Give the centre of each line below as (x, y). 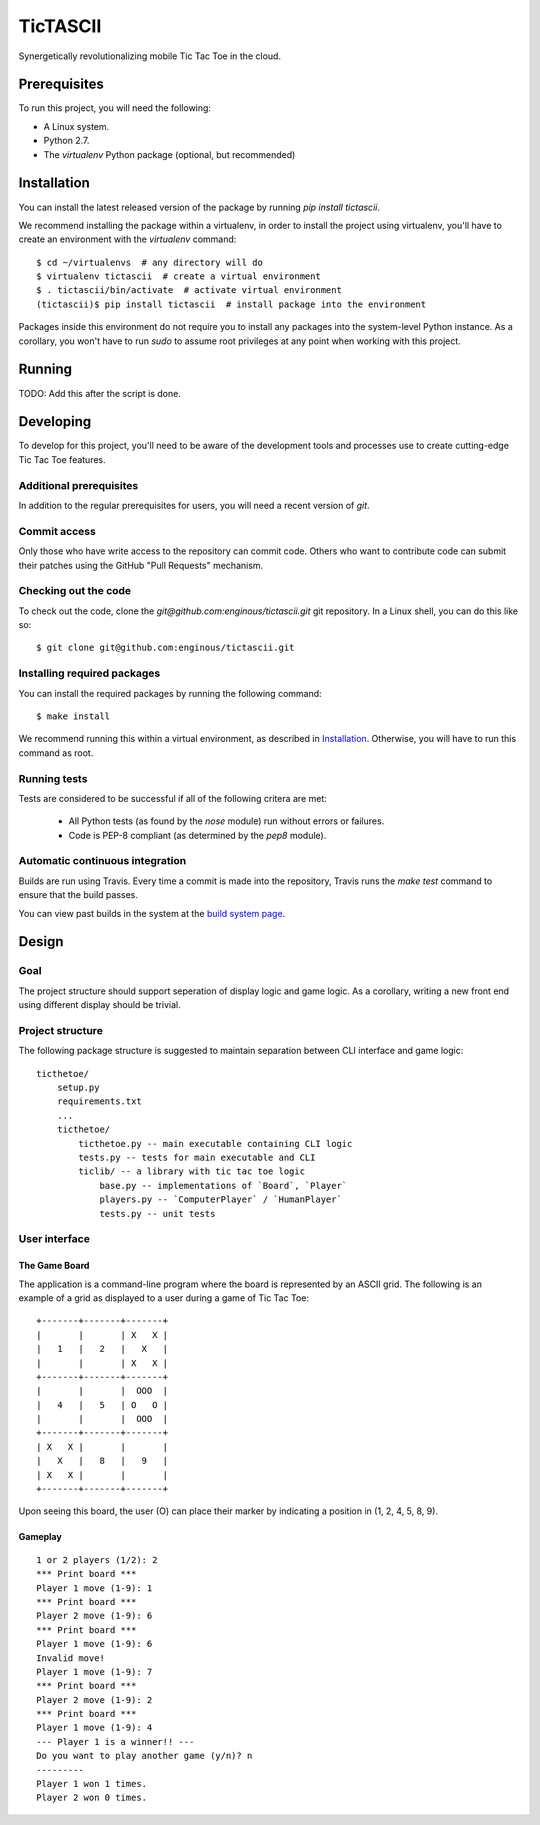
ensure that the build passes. (78, 895)
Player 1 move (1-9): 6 (94, 1644)
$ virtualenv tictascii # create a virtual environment (179, 276)
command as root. (56, 752)
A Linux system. (76, 126)
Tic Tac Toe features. (62, 459)
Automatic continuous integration (102, 861)
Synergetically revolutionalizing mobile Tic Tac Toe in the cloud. (150, 56)
